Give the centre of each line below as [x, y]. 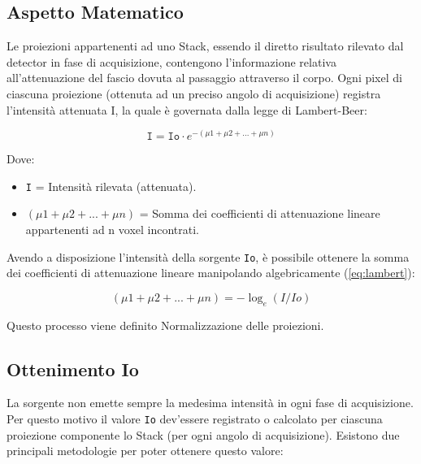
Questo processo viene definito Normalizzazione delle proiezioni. [165, 325]
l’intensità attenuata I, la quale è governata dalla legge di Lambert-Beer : [187, 109]
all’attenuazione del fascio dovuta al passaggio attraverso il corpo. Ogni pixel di [204, 78]
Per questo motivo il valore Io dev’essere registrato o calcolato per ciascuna [195, 419]
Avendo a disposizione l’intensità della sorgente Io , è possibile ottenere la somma [208, 256]
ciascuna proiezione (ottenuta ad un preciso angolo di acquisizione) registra [194, 93]
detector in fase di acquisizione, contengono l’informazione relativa [171, 61]
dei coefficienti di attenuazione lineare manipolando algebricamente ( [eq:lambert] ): [211, 273]
